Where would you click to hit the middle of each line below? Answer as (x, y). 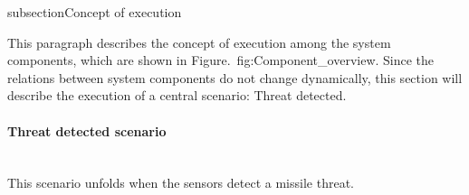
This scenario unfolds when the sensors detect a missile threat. (181, 183)
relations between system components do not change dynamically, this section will (235, 77)
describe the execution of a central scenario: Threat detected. (177, 95)
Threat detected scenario (87, 130)
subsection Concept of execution (95, 12)
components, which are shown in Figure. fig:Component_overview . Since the (221, 60)
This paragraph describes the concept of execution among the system (199, 42)
